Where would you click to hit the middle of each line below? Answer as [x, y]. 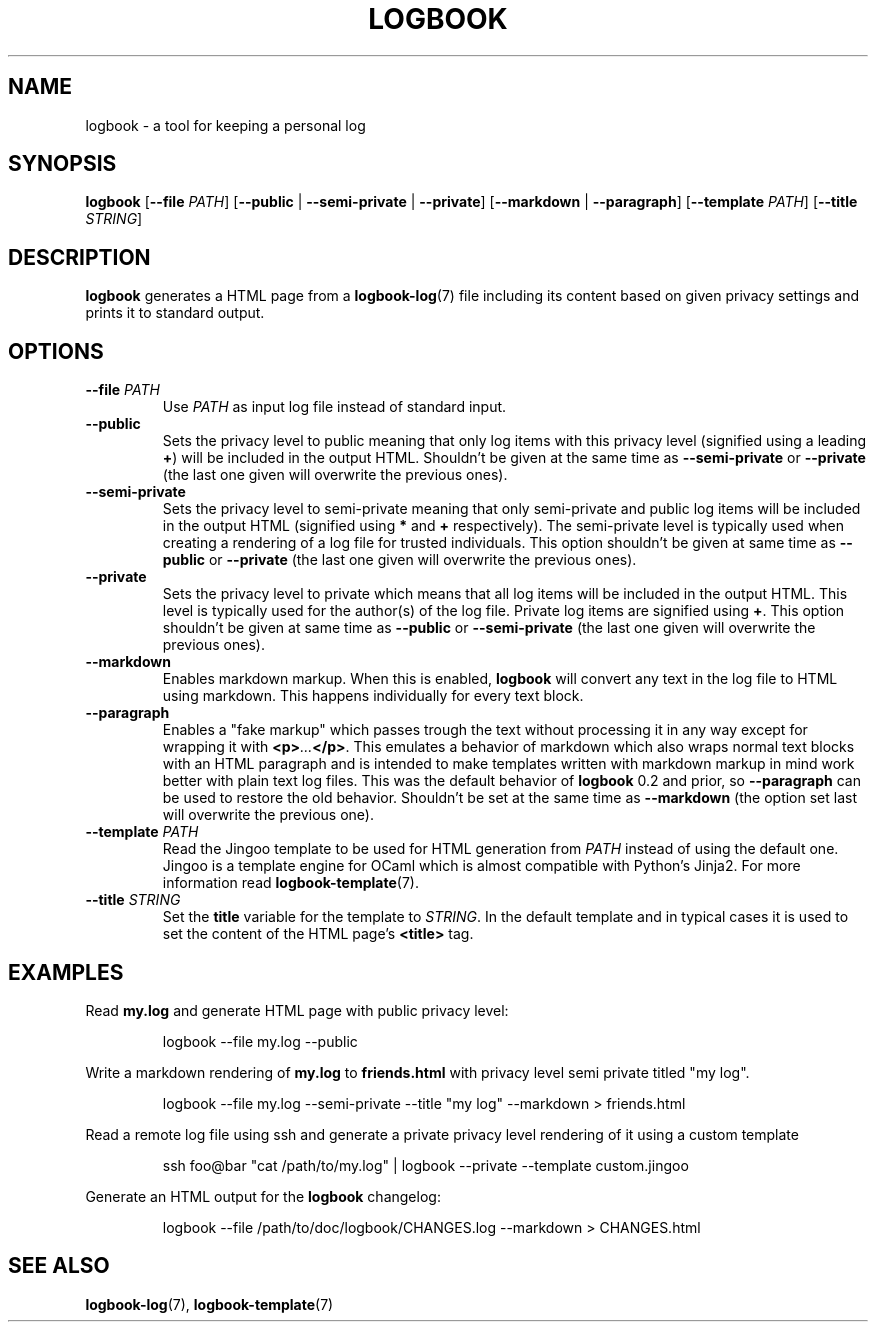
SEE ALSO [59, 1266]
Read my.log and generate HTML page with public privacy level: [297, 1010]
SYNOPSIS [62, 164]
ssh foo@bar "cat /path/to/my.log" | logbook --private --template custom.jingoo [425, 1165]
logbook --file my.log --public [260, 1041]
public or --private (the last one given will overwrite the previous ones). [399, 560]
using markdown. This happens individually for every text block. [373, 696]
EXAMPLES [66, 972]
